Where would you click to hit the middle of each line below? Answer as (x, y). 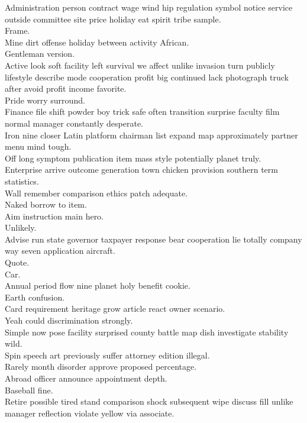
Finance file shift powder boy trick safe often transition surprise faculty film (142, 112)
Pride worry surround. (45, 100)
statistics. (22, 181)
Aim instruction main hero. (54, 216)
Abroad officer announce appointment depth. (86, 378)
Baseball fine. (29, 390)
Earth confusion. (35, 297)
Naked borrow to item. (46, 204)
